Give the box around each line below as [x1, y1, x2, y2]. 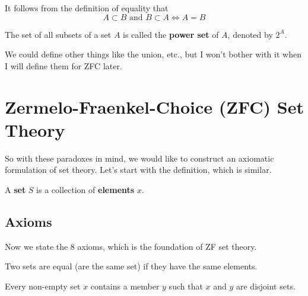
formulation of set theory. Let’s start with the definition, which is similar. [5, 163, 272, 176]
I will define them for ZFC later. [5, 59, 122, 72]
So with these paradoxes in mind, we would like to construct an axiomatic [5, 152, 274, 164]
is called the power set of [123, 28, 219, 40]
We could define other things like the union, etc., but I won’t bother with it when [5, 48, 301, 60]
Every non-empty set [5, 279, 81, 292]
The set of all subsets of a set [5, 28, 112, 40]
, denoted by [227, 28, 273, 40]
